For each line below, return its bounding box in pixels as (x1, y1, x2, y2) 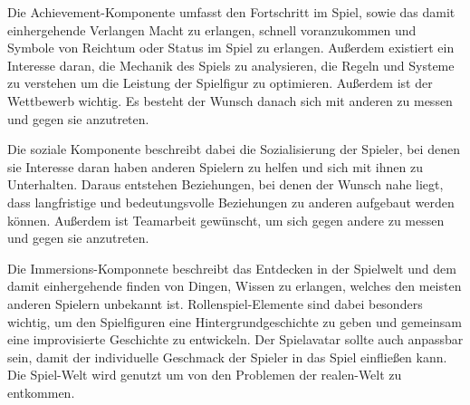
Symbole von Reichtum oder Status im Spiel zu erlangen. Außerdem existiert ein (7, 38, 455, 57)
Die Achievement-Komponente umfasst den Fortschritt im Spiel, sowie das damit (7, 3, 456, 21)
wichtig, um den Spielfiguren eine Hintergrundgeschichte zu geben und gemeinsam (7, 312, 462, 331)
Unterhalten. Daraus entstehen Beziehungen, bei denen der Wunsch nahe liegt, (7, 175, 444, 194)
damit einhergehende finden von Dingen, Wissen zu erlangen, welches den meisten (7, 276, 462, 295)
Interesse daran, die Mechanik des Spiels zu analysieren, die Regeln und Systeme (7, 55, 455, 74)
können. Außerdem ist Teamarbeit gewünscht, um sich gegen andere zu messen (7, 210, 445, 229)
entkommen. (7, 382, 75, 401)
